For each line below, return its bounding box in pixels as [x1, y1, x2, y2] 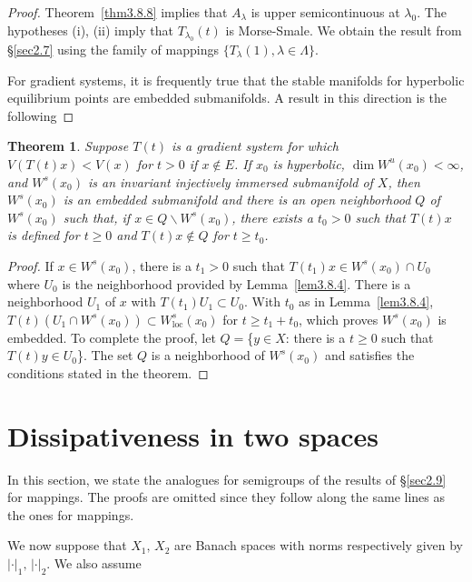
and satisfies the [324, 346, 415, 365]
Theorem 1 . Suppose [7, 136, 129, 156]
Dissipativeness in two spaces [7, 416, 379, 454]
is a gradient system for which [172, 136, 339, 156]
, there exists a [231, 207, 314, 226]
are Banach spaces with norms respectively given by [174, 536, 463, 555]
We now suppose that [7, 536, 127, 555]
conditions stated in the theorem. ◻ [7, 363, 209, 382]
